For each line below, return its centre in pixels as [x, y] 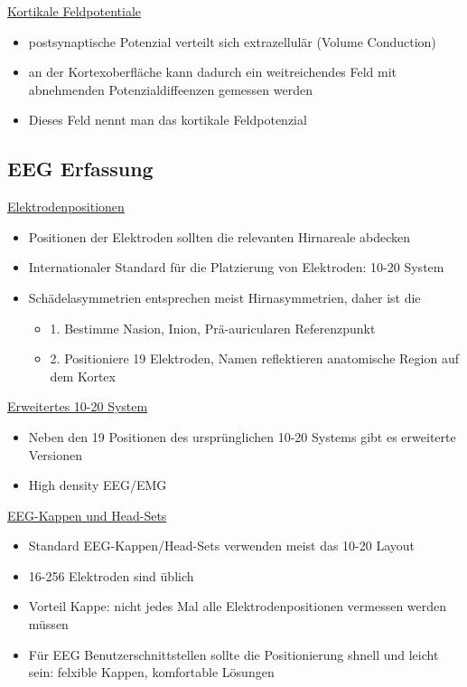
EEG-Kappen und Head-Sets [87, 515]
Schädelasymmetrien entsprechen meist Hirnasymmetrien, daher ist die [224, 297]
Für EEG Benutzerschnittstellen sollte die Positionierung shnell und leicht [233, 654]
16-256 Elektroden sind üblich [111, 575]
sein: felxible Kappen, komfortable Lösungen [151, 672]
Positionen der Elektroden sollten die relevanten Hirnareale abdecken [219, 236]
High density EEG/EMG [98, 485]
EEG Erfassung [80, 169]
